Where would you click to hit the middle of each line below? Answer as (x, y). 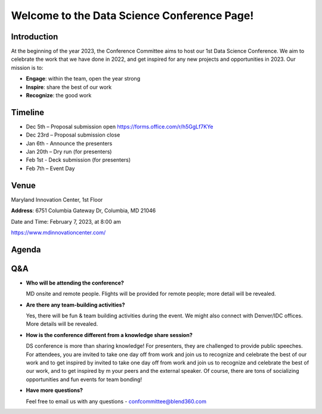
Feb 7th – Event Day (50, 168)
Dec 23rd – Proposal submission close (73, 135)
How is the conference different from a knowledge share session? (109, 335)
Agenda (26, 250)
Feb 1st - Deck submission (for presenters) (78, 160)
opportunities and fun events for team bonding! (84, 379)
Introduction (35, 37)
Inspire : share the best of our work (69, 87)
